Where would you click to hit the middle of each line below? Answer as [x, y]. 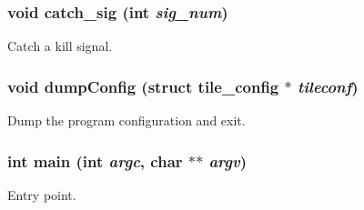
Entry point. [42, 194]
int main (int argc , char [95, 160]
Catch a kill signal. [60, 46]
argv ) [228, 160]
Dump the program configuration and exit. [126, 120]
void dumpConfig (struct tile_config [143, 86]
